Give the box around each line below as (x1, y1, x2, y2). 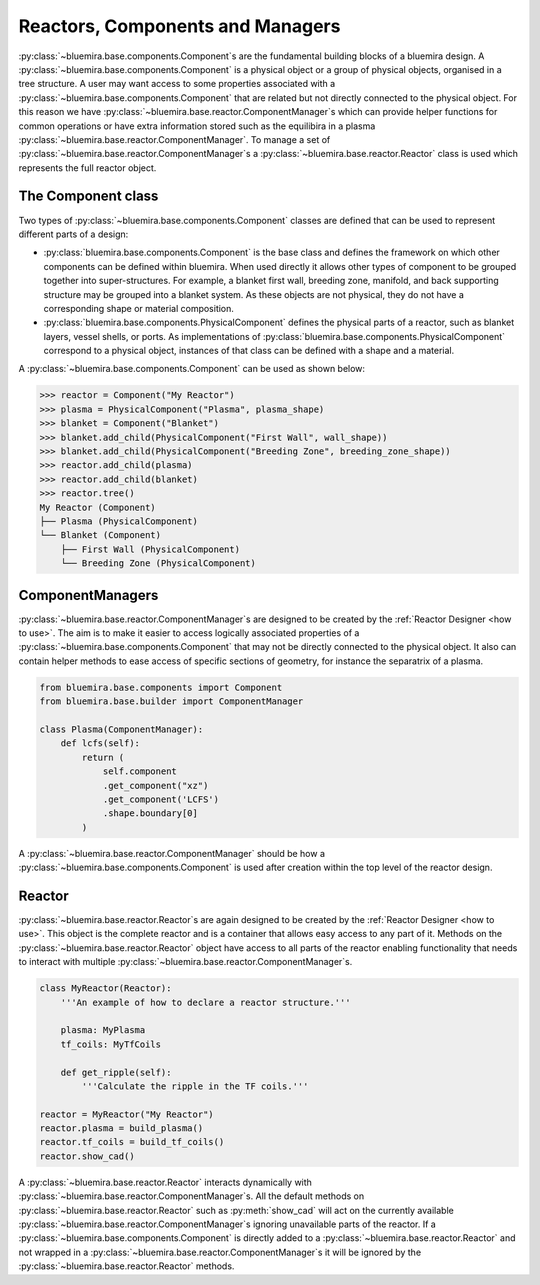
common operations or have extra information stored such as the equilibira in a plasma (18, 120, 376, 132)
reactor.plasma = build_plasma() (39, 1123, 204, 1134)
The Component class (18, 188, 159, 205)
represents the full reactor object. (18, 161, 157, 174)
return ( (81, 751, 125, 763)
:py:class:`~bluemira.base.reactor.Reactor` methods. (18, 1260, 235, 1272)
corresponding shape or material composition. (43, 302, 235, 314)
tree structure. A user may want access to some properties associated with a (18, 78, 336, 90)
